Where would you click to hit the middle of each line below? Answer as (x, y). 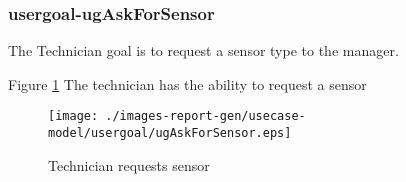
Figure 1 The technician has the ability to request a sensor (187, 83)
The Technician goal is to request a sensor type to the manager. (203, 50)
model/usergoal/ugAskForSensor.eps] (170, 133)
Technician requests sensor (129, 164)
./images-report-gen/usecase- (205, 116)
